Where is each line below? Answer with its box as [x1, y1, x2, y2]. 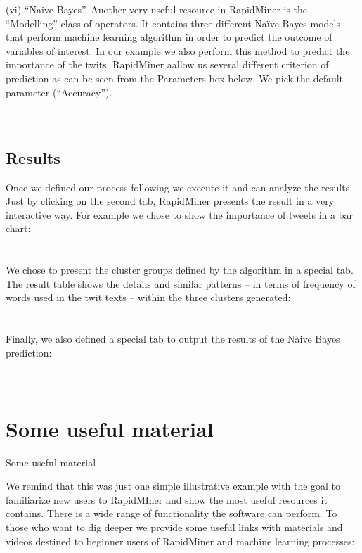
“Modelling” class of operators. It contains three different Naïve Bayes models [6, 15, 340, 30]
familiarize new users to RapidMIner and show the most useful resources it [6, 492, 328, 507]
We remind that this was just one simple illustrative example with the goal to [6, 478, 341, 493]
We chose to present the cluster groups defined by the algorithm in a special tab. [6, 262, 354, 277]
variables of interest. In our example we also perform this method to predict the [6, 43, 350, 58]
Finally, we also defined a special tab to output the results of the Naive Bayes [6, 331, 340, 346]
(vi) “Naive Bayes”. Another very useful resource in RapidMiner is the [6, 2, 308, 16]
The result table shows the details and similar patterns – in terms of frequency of [6, 276, 356, 291]
